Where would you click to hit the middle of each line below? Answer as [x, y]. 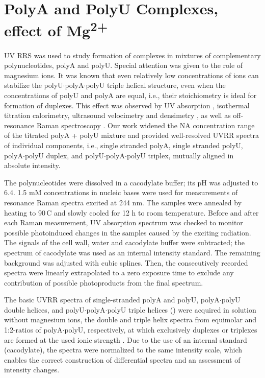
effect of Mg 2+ [56, 29]
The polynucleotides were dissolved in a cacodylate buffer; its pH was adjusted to [131, 182]
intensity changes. [32, 370]
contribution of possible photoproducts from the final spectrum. [104, 282]
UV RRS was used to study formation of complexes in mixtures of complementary [132, 55]
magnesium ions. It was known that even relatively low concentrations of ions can [131, 75]
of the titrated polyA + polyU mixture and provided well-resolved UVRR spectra [132, 135]
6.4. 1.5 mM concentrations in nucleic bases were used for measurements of [121, 192]
